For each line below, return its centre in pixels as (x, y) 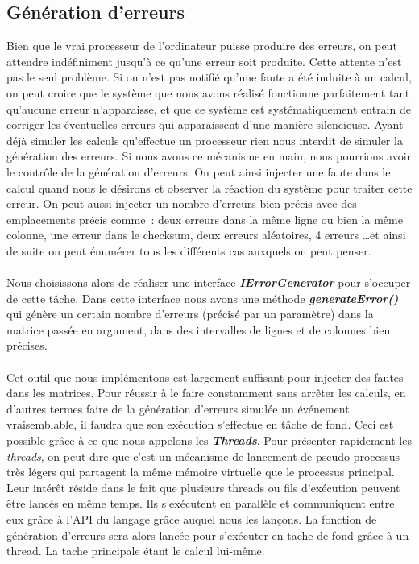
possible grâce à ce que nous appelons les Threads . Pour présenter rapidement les (209, 440)
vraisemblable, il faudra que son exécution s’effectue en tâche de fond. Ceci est (200, 424)
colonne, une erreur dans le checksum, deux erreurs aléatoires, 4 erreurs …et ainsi (206, 235)
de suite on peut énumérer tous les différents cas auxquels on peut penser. (189, 250)
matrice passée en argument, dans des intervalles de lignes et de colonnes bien (199, 329)
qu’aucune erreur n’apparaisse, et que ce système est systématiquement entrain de (209, 108)
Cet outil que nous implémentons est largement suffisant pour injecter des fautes (205, 377)
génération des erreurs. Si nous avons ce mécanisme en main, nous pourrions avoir (209, 156)
